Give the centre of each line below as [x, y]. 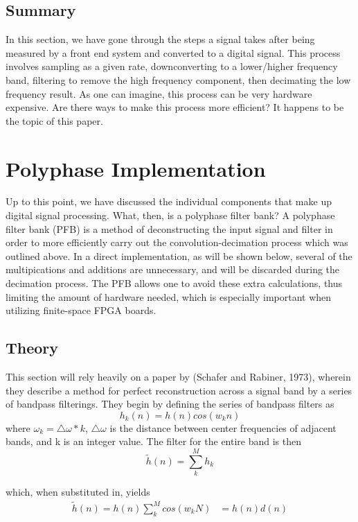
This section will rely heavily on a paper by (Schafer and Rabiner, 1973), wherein [178, 377]
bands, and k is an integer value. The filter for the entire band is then [154, 441]
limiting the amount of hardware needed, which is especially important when [169, 296]
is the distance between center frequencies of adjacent [223, 427]
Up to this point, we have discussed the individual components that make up [169, 201]
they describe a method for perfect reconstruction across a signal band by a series [179, 390]
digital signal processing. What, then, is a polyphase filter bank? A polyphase [170, 215]
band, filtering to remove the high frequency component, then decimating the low [178, 79]
